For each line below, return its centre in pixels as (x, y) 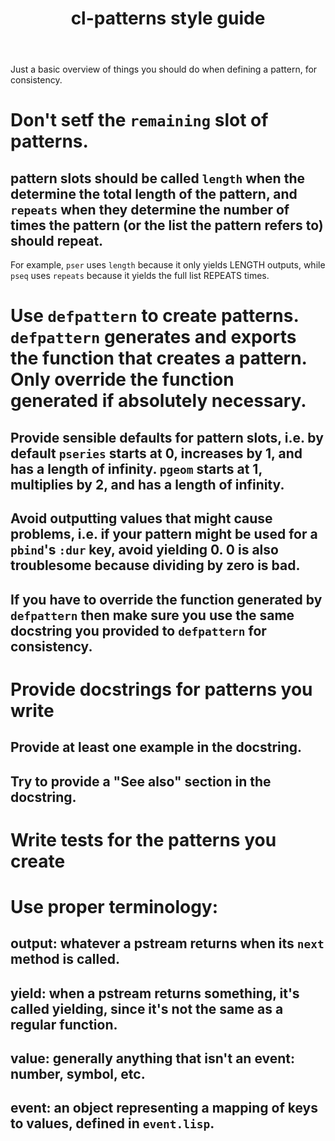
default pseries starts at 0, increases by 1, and (156, 453)
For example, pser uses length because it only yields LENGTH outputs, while (168, 265)
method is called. (65, 959)
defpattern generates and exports (153, 337)
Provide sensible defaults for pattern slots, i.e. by (167, 437)
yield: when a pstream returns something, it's (155, 993)
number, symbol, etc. (78, 1074)
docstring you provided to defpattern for (138, 630)
